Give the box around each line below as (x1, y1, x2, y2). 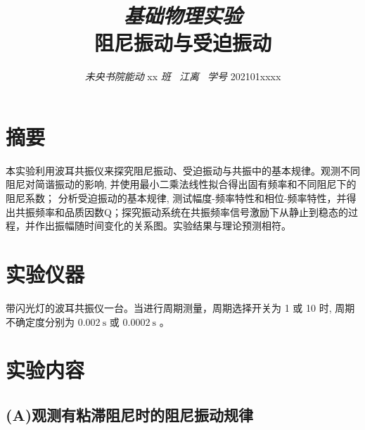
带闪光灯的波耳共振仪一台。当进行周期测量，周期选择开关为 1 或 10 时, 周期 (6, 300, 355, 315)
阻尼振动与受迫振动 (94, 28, 271, 57)
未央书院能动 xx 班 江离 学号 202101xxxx (84, 69, 281, 84)
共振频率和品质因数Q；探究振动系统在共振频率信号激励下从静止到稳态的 (15, 204, 348, 219)
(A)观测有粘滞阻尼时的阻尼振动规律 (6, 403, 254, 425)
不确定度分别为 (6, 314, 75, 329)
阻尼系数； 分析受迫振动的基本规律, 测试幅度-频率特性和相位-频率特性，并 (6, 191, 347, 205)
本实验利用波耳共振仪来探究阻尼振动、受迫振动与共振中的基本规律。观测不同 (6, 163, 360, 177)
